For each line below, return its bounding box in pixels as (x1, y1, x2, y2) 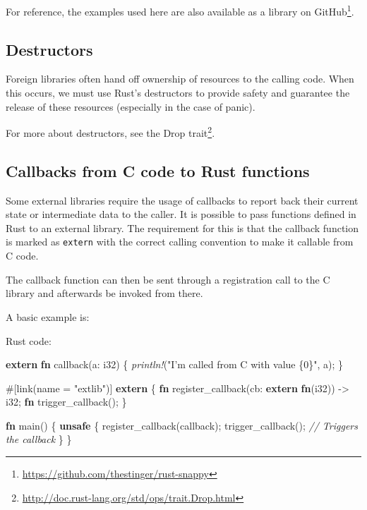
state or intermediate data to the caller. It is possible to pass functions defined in (6, 207, 356, 221)
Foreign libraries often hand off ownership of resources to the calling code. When (6, 71, 354, 86)
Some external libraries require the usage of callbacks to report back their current (6, 193, 359, 207)
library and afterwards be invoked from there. (6, 286, 203, 300)
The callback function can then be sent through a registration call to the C (6, 272, 330, 286)
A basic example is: (6, 309, 90, 324)
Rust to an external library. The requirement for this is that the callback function (6, 220, 359, 235)
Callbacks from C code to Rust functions (6, 159, 310, 181)
